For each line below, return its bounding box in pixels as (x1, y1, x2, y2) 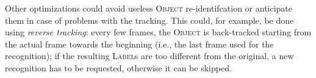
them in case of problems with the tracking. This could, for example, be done (5, 13, 294, 26)
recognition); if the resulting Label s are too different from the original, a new (5, 49, 294, 62)
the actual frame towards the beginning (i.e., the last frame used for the (5, 37, 274, 50)
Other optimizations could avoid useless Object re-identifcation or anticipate (5, 1, 293, 14)
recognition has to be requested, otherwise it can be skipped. (5, 61, 232, 74)
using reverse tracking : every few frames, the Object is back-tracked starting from (5, 26, 312, 38)
